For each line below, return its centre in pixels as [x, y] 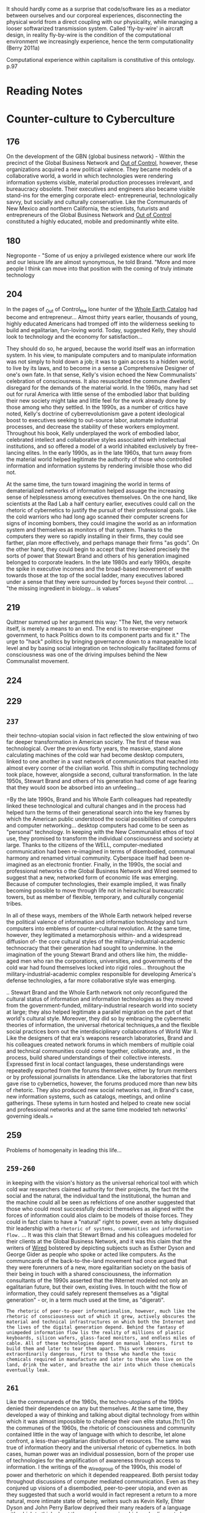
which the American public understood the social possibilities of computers [102, 819]
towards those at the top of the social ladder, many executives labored [95, 575]
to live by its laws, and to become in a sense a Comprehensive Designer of [100, 368]
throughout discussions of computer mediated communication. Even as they [102, 1482]
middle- [178, 955]
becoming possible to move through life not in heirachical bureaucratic [95, 890]
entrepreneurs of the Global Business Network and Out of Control [89, 215]
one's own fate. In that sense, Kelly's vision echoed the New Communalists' [102, 374]
